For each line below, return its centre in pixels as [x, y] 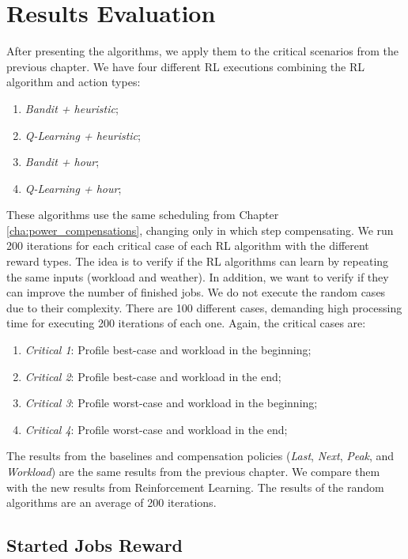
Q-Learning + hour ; [73, 188]
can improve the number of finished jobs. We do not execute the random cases [196, 292]
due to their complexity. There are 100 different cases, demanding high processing [204, 307]
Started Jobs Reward [95, 545]
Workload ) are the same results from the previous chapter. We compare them [193, 471]
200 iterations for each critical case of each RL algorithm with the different [188, 246]
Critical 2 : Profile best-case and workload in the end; [153, 376]
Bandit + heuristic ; [72, 108]
